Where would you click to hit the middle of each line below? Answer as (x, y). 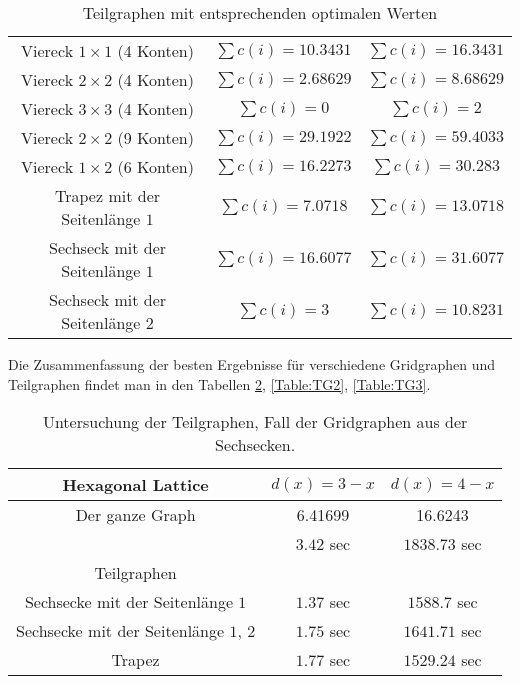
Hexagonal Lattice (135, 485)
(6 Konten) (155, 166)
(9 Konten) (155, 137)
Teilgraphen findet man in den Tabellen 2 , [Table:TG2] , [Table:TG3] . (219, 383)
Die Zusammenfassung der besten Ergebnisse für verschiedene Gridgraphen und (252, 364)
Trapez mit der (108, 195)
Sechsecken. (255, 445)
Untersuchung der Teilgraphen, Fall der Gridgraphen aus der (255, 422)
